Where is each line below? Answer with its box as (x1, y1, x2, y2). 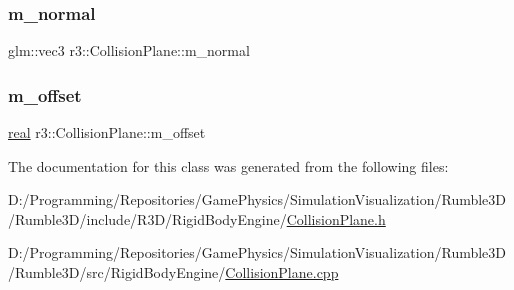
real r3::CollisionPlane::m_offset (8, 122, 206, 143)
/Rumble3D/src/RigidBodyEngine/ (8, 262, 226, 282)
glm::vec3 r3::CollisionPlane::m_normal (8, 40, 250, 61)
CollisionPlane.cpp (225, 262, 339, 282)
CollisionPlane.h (286, 208, 386, 229)
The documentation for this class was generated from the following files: (8, 155, 449, 176)
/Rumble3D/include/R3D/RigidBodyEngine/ (8, 208, 287, 229)
